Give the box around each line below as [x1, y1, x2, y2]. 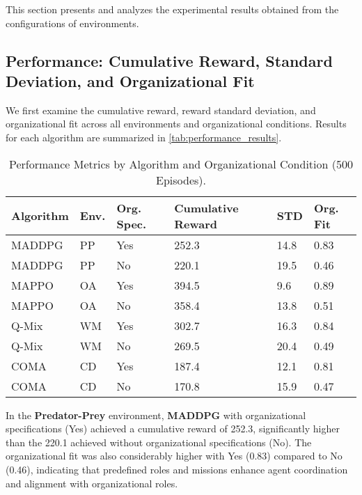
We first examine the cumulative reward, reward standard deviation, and [6, 102, 316, 117]
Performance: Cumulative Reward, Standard [6, 49, 333, 71]
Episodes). [156, 171, 206, 188]
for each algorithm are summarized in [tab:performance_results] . [6, 129, 282, 144]
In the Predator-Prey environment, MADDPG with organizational [6, 407, 306, 422]
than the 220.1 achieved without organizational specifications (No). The [6, 434, 312, 449]
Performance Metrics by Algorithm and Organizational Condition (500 [9, 155, 353, 172]
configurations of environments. [6, 15, 139, 30]
